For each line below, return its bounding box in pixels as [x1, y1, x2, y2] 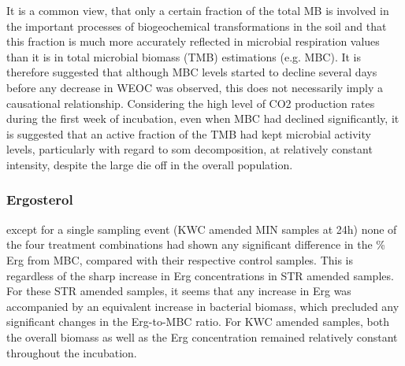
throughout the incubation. [6, 344, 137, 360]
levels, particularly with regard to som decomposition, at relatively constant [6, 141, 373, 157]
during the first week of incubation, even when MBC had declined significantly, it [6, 110, 399, 127]
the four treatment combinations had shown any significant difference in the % [6, 236, 386, 253]
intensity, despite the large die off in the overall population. [6, 156, 293, 172]
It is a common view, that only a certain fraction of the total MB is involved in [6, 2, 389, 18]
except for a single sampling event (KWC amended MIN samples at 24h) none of [6, 220, 397, 237]
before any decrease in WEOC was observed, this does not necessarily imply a [6, 79, 384, 95]
